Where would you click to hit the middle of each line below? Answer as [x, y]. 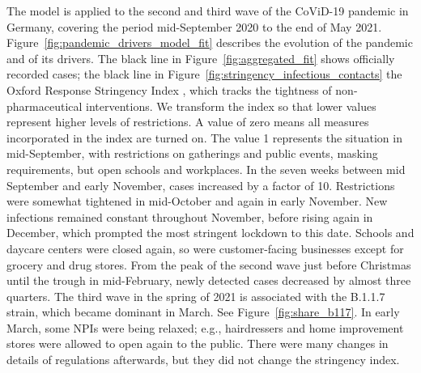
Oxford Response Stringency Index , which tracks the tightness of [169, 89]
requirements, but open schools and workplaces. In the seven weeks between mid [206, 169]
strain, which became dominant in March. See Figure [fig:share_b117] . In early [203, 312]
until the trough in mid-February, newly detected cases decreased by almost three [209, 280]
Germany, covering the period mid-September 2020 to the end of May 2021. [194, 26]
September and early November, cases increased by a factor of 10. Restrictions [201, 185]
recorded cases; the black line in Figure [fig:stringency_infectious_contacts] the [204, 74]
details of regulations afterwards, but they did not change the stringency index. [203, 360]
